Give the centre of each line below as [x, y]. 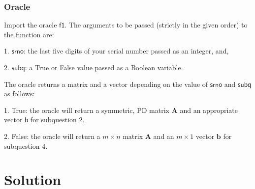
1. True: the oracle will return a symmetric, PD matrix [87, 110]
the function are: [29, 34]
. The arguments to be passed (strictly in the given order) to [156, 25]
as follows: [19, 94]
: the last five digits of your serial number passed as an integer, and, [126, 51]
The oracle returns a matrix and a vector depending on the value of [106, 84]
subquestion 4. [26, 146]
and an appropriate [209, 110]
